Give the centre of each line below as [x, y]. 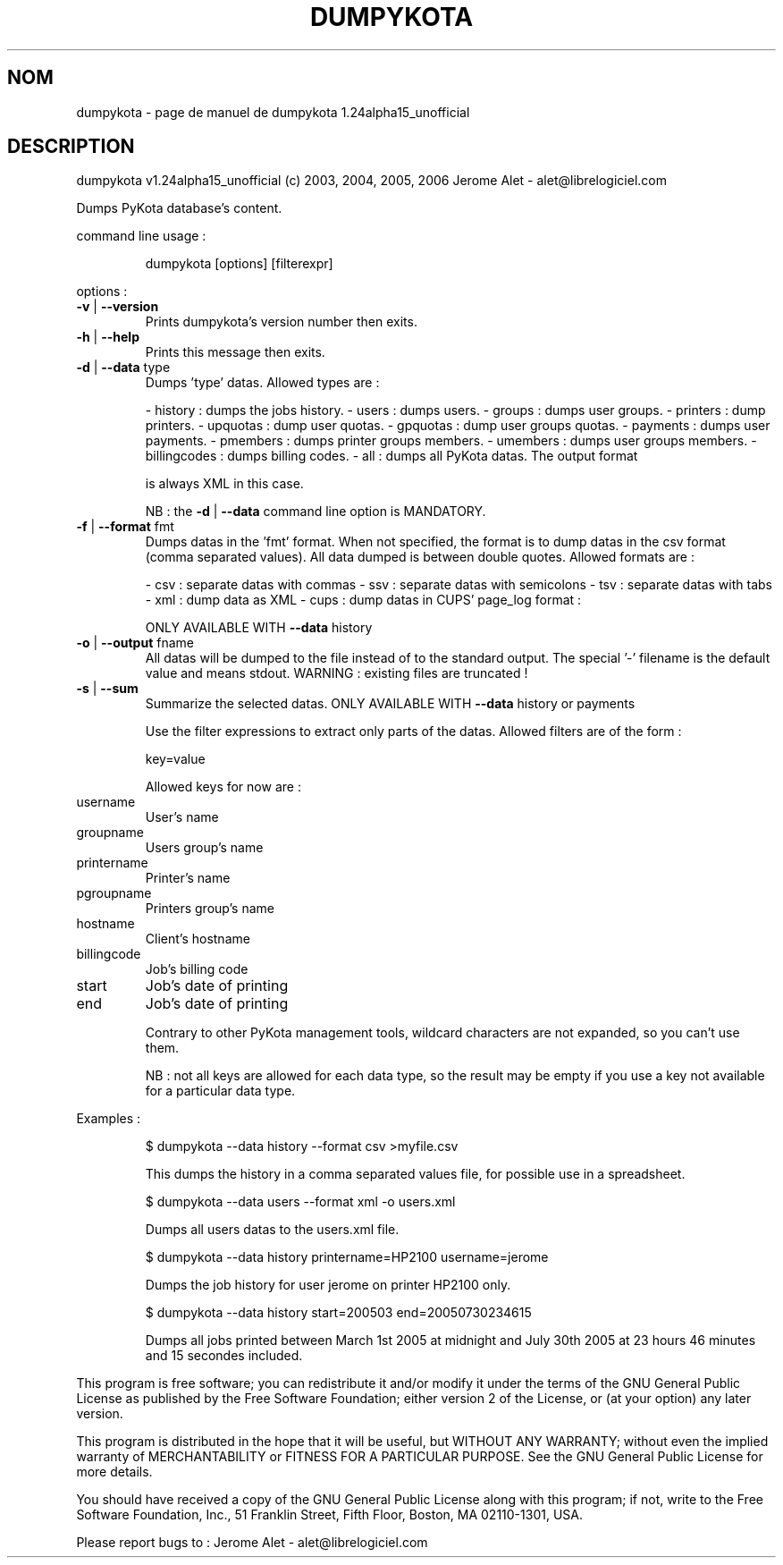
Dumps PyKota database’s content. [179, 208]
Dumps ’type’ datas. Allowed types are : [262, 383]
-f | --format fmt [125, 527]
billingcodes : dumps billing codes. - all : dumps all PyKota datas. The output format [391, 456]
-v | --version [118, 307]
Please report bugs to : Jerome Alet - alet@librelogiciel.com [252, 1543]
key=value [175, 759]
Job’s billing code [197, 969]
